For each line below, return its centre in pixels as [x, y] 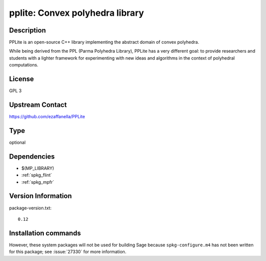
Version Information [40, 196]
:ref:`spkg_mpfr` [38, 182]
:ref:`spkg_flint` [37, 175]
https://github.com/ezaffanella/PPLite [47, 117]
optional [17, 142]
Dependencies [32, 156]
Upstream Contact [38, 105]
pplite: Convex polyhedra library [77, 13]
